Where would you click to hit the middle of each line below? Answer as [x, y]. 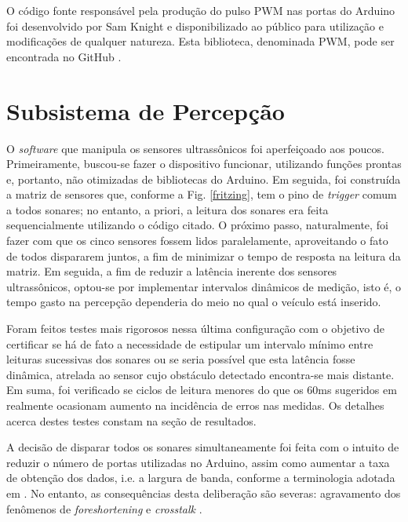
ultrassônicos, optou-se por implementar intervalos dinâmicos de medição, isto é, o [204, 286]
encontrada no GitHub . [64, 56]
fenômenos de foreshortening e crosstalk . [104, 508]
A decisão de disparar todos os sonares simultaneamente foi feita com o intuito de [203, 447]
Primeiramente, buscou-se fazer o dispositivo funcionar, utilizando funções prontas [204, 164]
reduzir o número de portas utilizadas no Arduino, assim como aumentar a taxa [198, 462]
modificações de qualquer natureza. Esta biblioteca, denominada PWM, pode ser [200, 41]
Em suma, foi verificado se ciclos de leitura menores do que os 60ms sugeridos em [202, 390]
